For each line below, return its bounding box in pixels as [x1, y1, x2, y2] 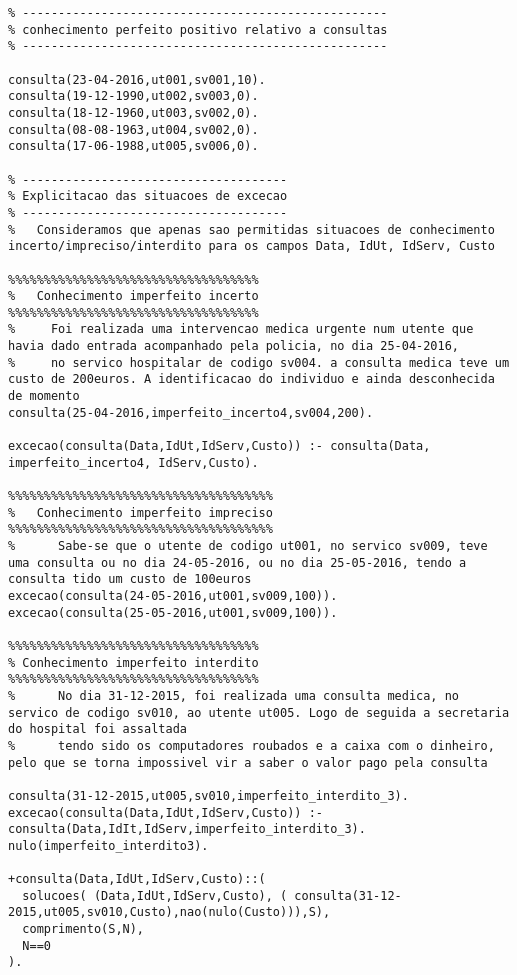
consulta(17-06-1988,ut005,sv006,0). [8, 139, 259, 154]
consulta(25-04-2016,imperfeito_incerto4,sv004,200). [8, 405, 374, 420]
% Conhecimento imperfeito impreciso [8, 505, 273, 520]
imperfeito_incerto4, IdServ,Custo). [8, 455, 259, 470]
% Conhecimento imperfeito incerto [8, 289, 259, 304]
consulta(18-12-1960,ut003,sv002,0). [8, 105, 259, 120]
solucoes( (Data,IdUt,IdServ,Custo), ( [22, 888, 288, 903]
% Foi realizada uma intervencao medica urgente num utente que [8, 322, 474, 337]
